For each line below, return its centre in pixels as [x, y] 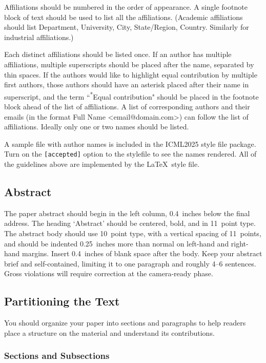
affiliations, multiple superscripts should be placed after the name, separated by [129, 64]
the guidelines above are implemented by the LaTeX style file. [102, 164]
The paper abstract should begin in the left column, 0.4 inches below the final [127, 213]
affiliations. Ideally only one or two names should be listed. [97, 127]
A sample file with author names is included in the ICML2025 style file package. [130, 144]
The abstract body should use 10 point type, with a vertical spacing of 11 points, [133, 233]
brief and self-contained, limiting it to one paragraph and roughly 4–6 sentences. [130, 263]
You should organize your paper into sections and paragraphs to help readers [125, 323]
